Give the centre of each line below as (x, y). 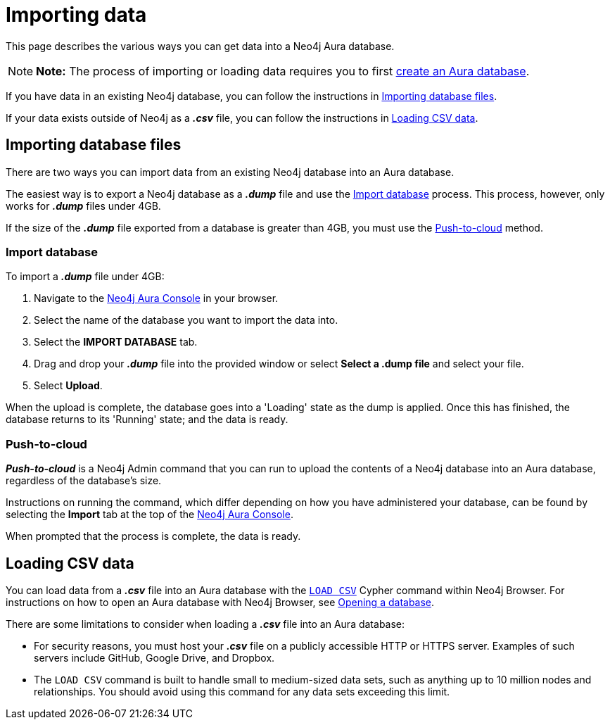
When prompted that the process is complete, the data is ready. (153, 536)
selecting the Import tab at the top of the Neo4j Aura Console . (150, 515)
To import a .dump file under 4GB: (85, 277)
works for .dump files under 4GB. (83, 206)
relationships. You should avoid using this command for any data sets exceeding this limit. (242, 691)
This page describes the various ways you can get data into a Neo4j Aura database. (200, 46)
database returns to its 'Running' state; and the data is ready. (147, 420)
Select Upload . (68, 386)
